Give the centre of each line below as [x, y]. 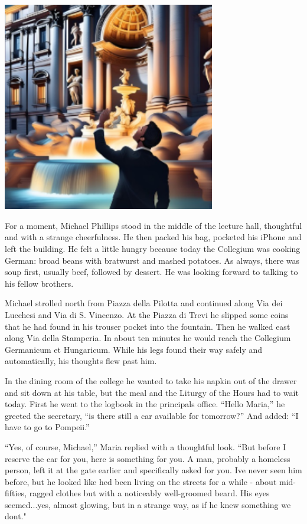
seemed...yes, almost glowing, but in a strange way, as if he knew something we [148, 504]
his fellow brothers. [39, 283]
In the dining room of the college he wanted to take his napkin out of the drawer [151, 380]
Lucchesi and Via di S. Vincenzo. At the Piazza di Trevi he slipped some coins [147, 314]
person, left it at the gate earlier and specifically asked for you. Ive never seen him [153, 470]
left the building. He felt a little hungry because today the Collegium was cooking [153, 249]
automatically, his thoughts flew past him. [81, 361]
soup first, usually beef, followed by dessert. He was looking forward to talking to [151, 272]
